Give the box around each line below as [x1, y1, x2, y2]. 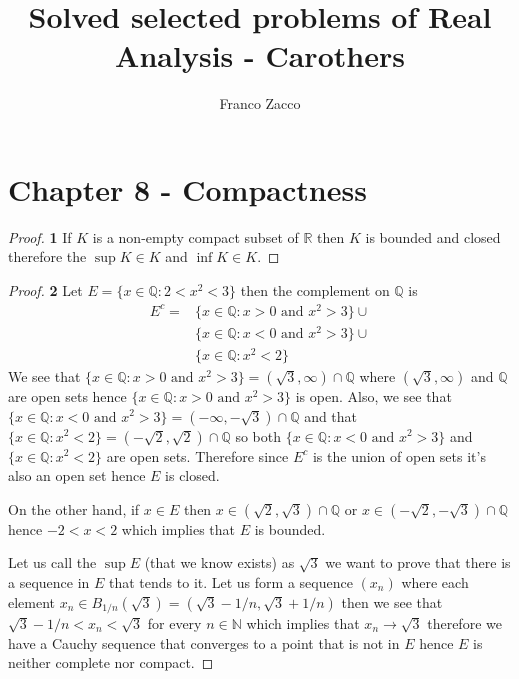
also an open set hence [8, 465, 146, 486]
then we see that [341, 591, 443, 612]
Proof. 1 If [8, 226, 72, 247]
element [8, 591, 56, 612]
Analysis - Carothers [115, 35, 405, 76]
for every [147, 612, 202, 633]
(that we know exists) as [144, 552, 295, 573]
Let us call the [8, 552, 97, 573]
